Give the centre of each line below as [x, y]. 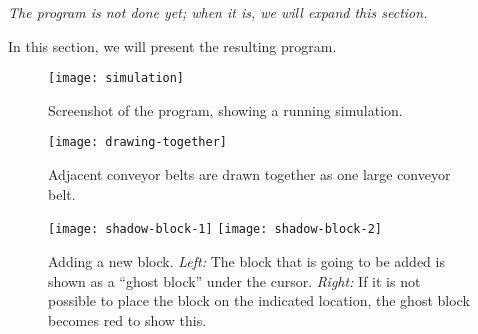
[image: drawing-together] [137, 142]
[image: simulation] [116, 78]
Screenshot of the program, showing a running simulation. [225, 109]
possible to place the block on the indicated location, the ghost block [259, 300]
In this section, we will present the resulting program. [172, 45]
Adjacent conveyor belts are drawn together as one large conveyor [249, 174]
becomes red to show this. [127, 319]
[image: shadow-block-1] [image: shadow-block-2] [215, 229]
